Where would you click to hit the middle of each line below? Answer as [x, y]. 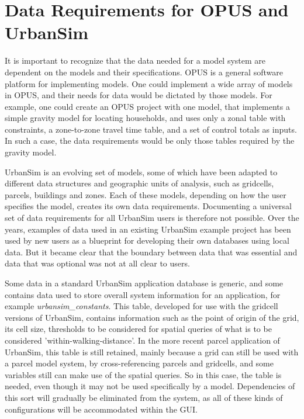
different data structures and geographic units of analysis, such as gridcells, [139, 183]
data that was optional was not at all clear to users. [97, 263]
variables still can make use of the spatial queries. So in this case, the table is [143, 374]
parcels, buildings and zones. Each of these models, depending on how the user [146, 194]
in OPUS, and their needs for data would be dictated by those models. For [139, 95]
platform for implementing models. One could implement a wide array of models [149, 83]
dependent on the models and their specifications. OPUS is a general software [144, 72]
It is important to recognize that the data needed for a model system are [135, 60]
